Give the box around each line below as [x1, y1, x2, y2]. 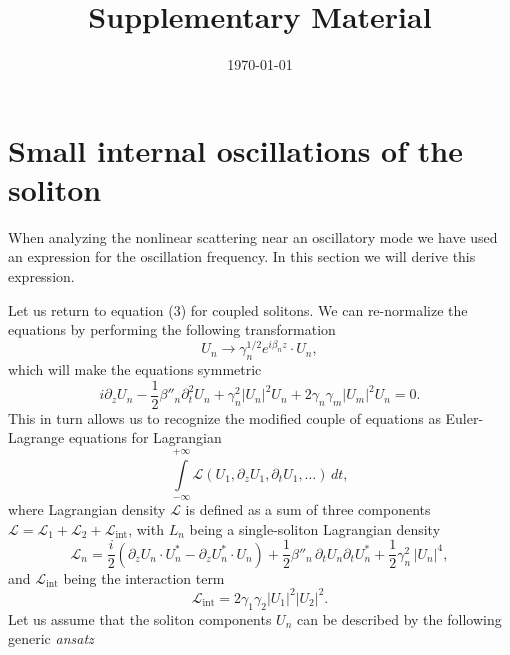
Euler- [445, 407, 484, 428]
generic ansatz [8, 628, 94, 649]
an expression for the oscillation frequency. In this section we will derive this [8, 246, 476, 267]
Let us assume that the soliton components [8, 608, 272, 629]
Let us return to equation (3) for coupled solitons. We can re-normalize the [8, 299, 468, 320]
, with [128, 518, 164, 539]
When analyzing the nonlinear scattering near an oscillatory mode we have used [8, 226, 498, 247]
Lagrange [8, 427, 65, 448]
